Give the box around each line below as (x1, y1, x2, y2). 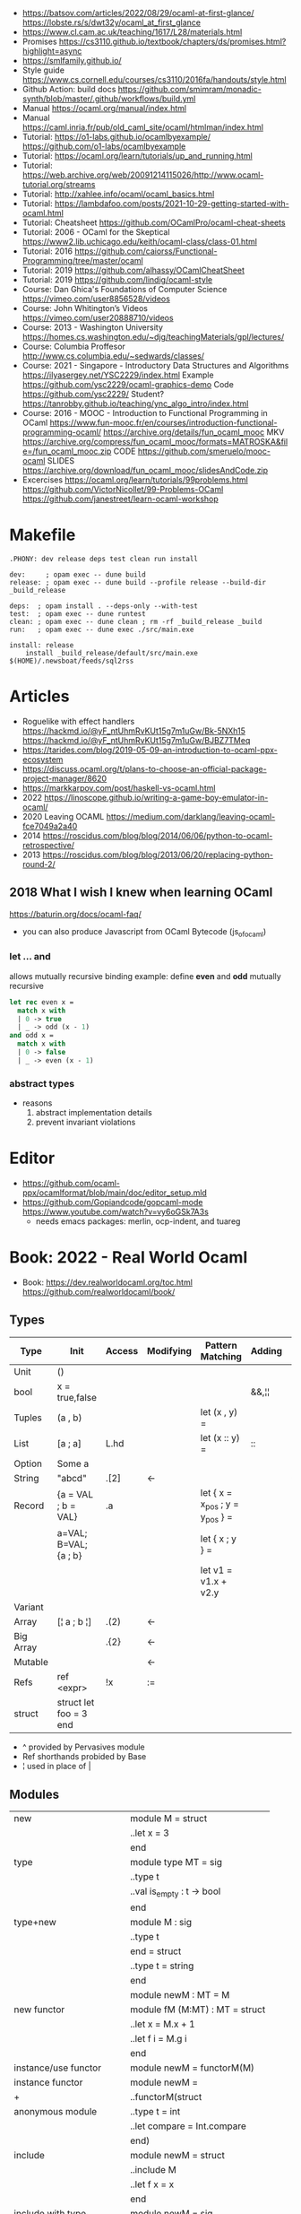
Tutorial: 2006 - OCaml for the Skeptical (21, 227, 170, 237)
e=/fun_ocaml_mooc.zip (21, 446, 112, 456)
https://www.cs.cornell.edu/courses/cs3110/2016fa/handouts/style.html (21, 74, 287, 84)
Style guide (21, 65, 65, 75)
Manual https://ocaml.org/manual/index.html (21, 103, 186, 113)
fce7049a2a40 (21, 820, 78, 831)
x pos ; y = (200, 1498, 239, 1512)
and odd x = (9, 1031, 54, 1040)
